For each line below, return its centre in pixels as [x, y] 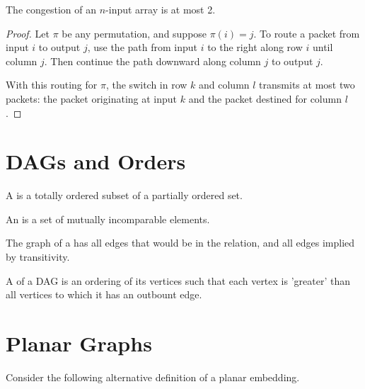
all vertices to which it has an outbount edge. [104, 294]
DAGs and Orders [96, 161]
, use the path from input [142, 47]
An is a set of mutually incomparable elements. [108, 219]
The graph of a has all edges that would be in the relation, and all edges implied [180, 243]
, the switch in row [146, 85]
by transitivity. [38, 257]
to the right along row [255, 47]
